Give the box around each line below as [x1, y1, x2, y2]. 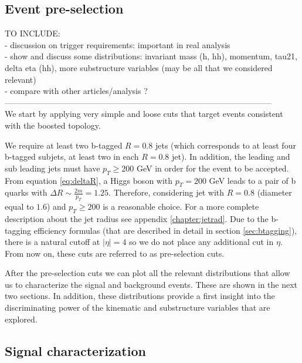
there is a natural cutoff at [5, 236, 100, 248]
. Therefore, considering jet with [108, 186, 225, 199]
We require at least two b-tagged [5, 139, 123, 151]
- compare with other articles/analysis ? [5, 85, 148, 97]
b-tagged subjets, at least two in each [5, 150, 139, 163]
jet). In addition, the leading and [172, 150, 290, 163]
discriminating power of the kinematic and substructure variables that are [5, 301, 270, 314]
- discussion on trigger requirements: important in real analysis [5, 38, 230, 51]
